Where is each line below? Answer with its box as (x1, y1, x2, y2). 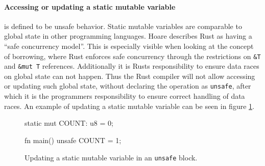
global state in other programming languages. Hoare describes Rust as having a (4, 31, 252, 41)
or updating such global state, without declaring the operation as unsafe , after (4, 80, 251, 91)
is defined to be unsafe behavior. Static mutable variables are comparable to (4, 20, 242, 31)
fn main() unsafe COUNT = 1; (25, 134, 122, 145)
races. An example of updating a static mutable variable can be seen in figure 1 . (4, 100, 254, 111)
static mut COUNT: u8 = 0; (25, 118, 113, 128)
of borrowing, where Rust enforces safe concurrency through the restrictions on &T (4, 50, 261, 61)
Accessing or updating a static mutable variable (4, 1, 176, 12)
